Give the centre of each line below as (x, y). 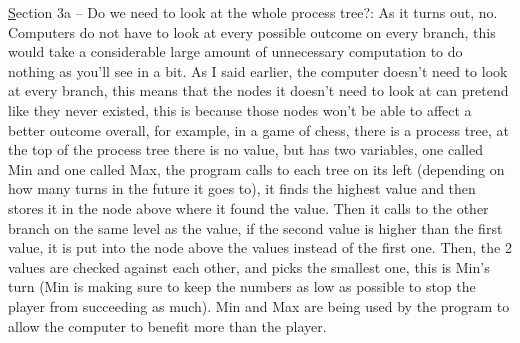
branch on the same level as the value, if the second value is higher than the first (255, 227)
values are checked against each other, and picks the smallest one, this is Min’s (249, 266)
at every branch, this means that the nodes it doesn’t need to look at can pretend (258, 90)
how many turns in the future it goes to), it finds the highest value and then (242, 188)
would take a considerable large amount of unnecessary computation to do (235, 51)
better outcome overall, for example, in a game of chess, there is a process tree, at (259, 129)
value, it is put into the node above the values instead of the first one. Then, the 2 (260, 247)
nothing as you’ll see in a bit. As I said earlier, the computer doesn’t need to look (258, 70)
